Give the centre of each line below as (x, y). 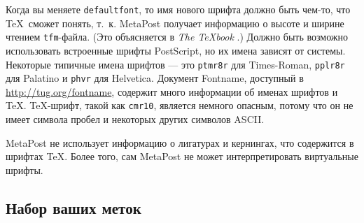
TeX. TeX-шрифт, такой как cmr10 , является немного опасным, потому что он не (180, 105)
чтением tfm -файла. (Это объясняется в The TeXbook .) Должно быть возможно (177, 37)
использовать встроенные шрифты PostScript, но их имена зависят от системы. (176, 50)
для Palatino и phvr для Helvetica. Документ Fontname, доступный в (155, 78)
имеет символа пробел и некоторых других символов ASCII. (135, 119)
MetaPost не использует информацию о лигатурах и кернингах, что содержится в (180, 142)
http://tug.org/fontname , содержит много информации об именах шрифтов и (172, 91)
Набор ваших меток (73, 207)
